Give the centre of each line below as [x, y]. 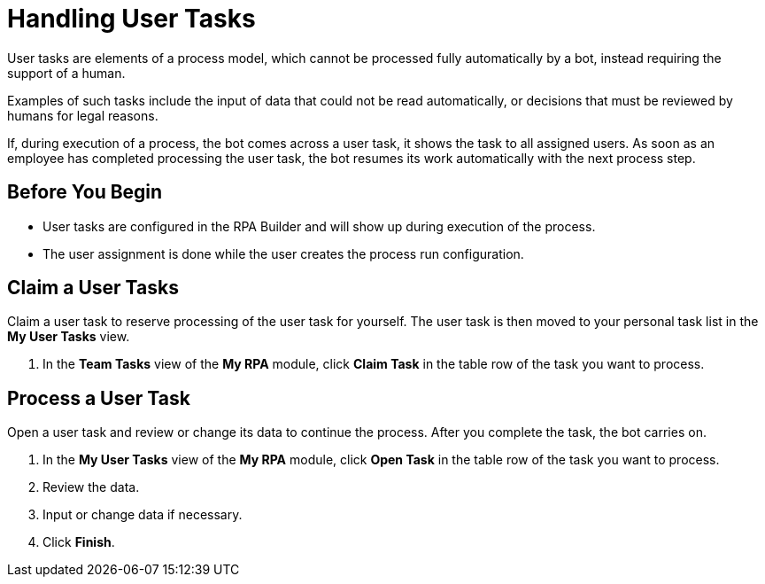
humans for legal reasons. [83, 115]
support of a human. [66, 73]
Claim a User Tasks [93, 288]
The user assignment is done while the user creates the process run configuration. [283, 253]
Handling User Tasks [131, 19]
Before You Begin [85, 192]
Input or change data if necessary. [143, 515]
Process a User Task [99, 398]
